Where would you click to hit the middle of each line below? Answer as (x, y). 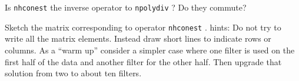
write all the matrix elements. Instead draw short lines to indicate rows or (138, 38)
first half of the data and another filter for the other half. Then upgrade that (143, 61)
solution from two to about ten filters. (73, 73)
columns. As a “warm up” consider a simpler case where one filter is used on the (150, 50)
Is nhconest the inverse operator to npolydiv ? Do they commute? (126, 7)
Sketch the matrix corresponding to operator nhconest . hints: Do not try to (143, 27)
